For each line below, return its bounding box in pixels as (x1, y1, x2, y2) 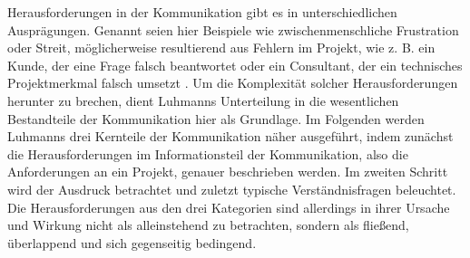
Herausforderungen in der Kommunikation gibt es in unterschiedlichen (7, 3, 397, 21)
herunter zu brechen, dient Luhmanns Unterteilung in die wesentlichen (7, 91, 399, 110)
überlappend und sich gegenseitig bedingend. (7, 233, 257, 252)
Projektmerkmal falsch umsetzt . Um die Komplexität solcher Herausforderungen (7, 73, 458, 92)
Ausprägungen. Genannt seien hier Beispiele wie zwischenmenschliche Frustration (7, 20, 459, 39)
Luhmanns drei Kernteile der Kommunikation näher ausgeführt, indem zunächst (7, 127, 454, 146)
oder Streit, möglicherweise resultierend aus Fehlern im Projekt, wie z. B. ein (7, 38, 436, 57)
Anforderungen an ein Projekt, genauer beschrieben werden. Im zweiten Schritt (7, 162, 448, 181)
